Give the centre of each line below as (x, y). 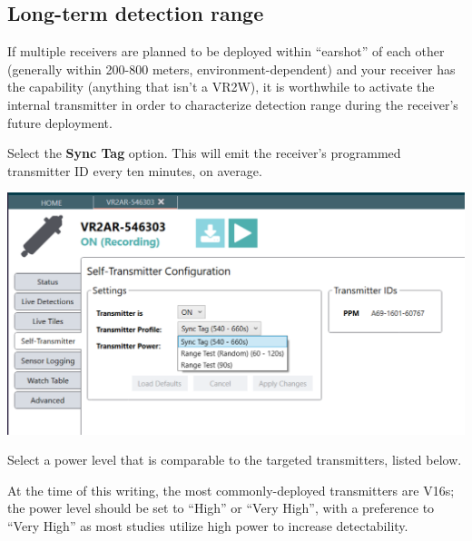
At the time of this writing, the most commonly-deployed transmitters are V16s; (231, 490)
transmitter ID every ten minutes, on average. (135, 170)
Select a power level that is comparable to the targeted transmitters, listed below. (235, 460)
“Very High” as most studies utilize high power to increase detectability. (208, 526)
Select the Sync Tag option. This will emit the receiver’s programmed (204, 153)
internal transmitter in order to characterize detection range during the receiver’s (233, 104)
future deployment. (60, 122)
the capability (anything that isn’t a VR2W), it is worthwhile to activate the (221, 87)
